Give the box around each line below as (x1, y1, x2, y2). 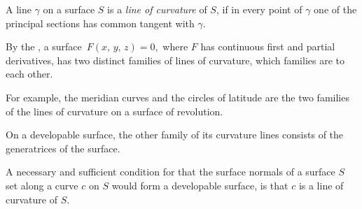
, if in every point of (216, 2, 302, 16)
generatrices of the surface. (6, 140, 120, 155)
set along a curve (6, 178, 78, 192)
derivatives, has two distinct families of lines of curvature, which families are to (6, 52, 344, 67)
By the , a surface (6, 39, 82, 54)
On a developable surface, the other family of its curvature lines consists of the (6, 127, 344, 142)
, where (155, 39, 188, 54)
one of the (314, 2, 357, 16)
